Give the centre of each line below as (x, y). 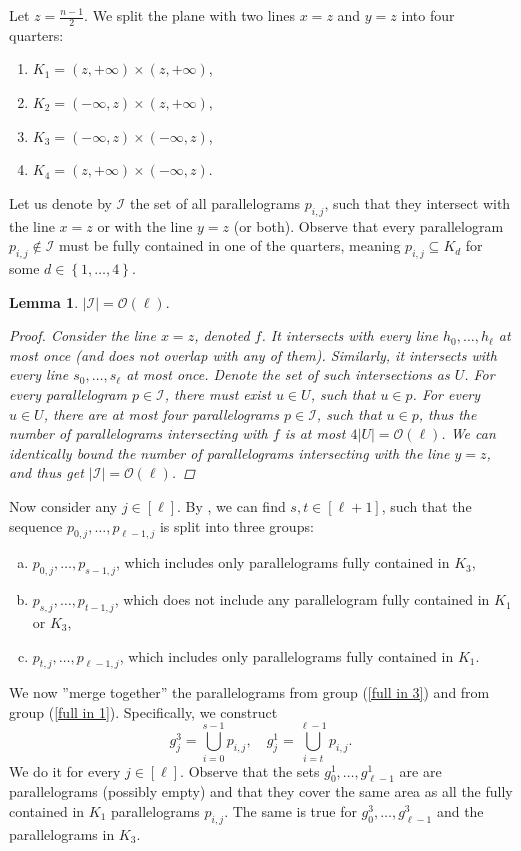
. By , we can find (231, 505)
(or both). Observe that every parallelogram (368, 225)
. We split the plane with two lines (190, 15)
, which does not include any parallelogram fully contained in (302, 599)
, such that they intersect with (417, 202)
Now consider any (63, 505)
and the (460, 811)
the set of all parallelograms (215, 202)
